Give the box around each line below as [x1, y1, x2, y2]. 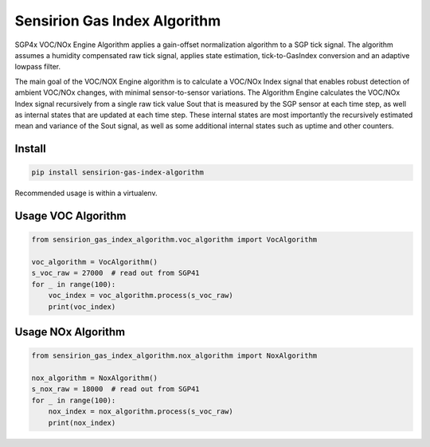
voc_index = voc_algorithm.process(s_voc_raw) [48, 291, 234, 300]
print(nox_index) [48, 418, 116, 427]
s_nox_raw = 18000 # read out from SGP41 [31, 385, 200, 394]
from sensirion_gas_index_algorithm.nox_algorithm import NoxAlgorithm [31, 351, 318, 360]
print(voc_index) [48, 302, 116, 311]
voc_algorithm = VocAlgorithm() [31, 257, 158, 267]
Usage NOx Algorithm [14, 325, 126, 339]
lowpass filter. [14, 62, 61, 72]
